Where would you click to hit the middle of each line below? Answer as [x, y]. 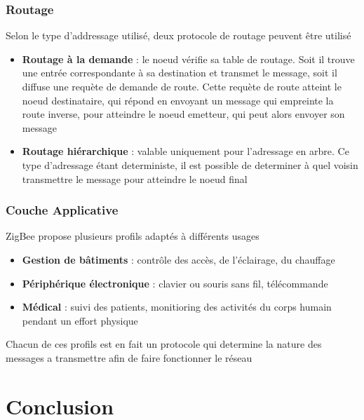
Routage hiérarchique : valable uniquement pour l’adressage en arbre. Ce [186, 151]
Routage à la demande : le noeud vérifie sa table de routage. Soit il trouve [188, 59]
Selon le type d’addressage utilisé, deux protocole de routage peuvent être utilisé [178, 35]
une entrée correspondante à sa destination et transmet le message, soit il [180, 73]
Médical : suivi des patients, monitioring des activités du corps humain [177, 307]
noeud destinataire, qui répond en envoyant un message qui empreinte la [178, 100]
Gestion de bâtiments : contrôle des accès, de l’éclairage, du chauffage [178, 259]
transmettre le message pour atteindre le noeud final [135, 178]
